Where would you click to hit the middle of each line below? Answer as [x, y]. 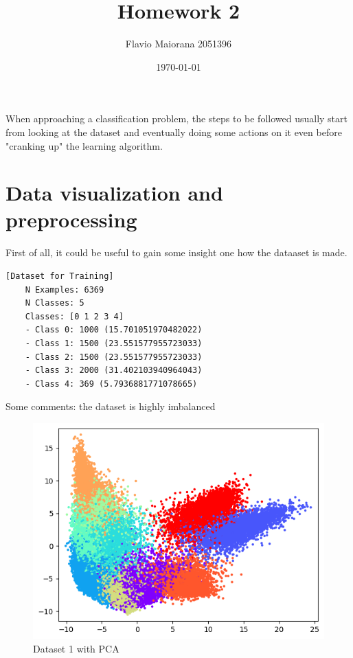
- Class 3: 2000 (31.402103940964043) [114, 371]
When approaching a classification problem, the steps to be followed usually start [176, 118]
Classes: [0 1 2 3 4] [74, 316]
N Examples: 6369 [65, 290]
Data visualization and [114, 193]
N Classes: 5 [55, 303]
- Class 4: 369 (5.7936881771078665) [111, 384]
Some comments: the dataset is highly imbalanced [111, 406]
